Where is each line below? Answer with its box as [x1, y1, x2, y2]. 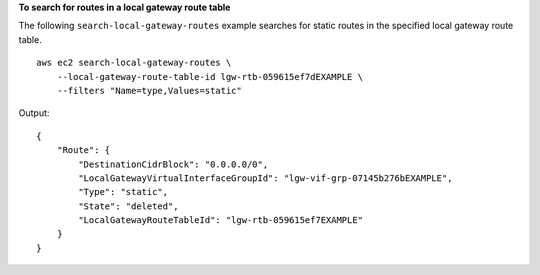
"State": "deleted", [78, 200, 179, 212]
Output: [18, 107, 50, 119]
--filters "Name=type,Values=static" [56, 85, 242, 96]
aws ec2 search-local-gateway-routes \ [36, 57, 232, 69]
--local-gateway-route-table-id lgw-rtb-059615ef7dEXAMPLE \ [56, 71, 364, 82]
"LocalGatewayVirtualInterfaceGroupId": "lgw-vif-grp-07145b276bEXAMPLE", [78, 172, 453, 184]
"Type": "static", [78, 186, 169, 198]
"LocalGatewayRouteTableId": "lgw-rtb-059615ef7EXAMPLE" [78, 215, 364, 226]
